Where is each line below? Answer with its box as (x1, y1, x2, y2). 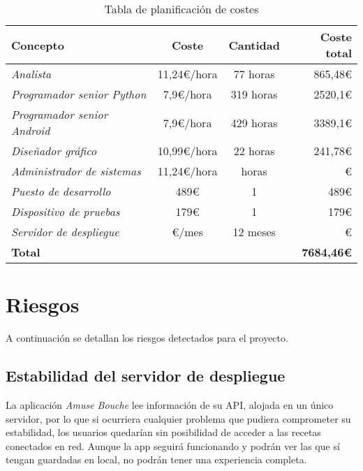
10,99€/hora (157, 143, 218, 159)
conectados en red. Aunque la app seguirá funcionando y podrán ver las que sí (6, 438, 340, 453)
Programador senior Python (11, 86, 147, 102)
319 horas (230, 86, 278, 102)
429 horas (230, 114, 278, 131)
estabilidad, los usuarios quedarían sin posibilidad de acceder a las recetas (6, 425, 321, 440)
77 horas (233, 66, 275, 82)
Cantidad (228, 36, 280, 53)
